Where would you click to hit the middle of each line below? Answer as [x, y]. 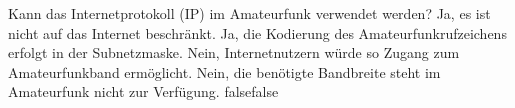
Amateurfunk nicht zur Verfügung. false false [143, 91]
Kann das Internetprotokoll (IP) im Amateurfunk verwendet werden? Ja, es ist [249, 13]
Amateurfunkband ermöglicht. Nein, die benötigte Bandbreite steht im [224, 71]
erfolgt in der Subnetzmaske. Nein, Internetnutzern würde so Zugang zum [234, 52]
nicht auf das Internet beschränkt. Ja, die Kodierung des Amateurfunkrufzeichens [257, 32]
